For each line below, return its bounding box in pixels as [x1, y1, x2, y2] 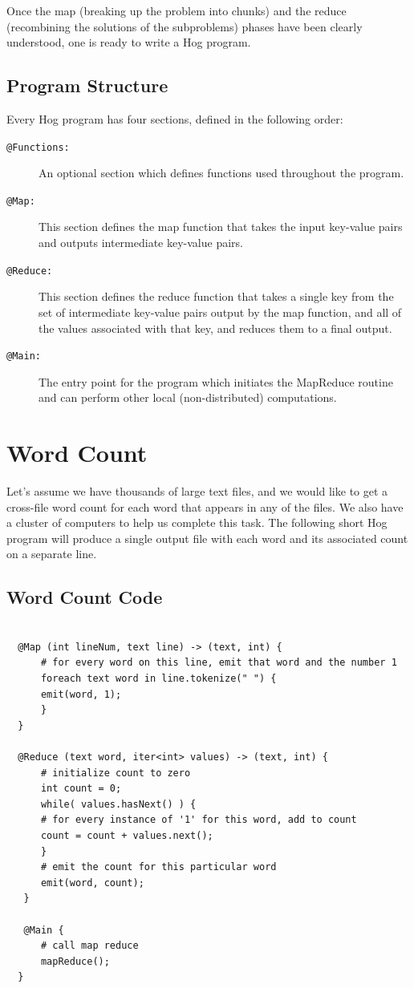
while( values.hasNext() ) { [40, 798, 197, 810]
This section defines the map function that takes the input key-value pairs [39, 218, 403, 235]
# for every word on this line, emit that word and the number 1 [40, 657, 397, 669]
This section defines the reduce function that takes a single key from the [39, 288, 394, 305]
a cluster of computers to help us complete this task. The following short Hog [6, 514, 388, 531]
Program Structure [6, 73, 168, 98]
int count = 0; [40, 783, 122, 795]
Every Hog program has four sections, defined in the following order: [6, 110, 343, 127]
